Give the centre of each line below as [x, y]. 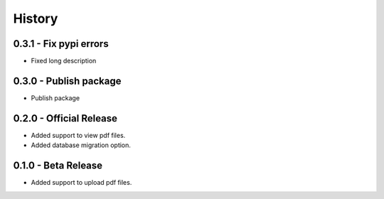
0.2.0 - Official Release [65, 118]
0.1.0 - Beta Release [58, 166]
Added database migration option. [81, 145]
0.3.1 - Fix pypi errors [61, 44]
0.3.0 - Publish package [67, 81]
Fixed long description [64, 61]
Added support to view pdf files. [78, 135]
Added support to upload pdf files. [81, 183]
